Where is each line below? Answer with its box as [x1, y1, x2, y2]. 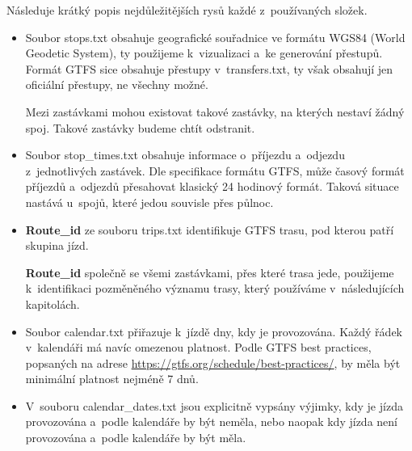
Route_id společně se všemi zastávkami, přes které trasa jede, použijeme [25, 263, 394, 280]
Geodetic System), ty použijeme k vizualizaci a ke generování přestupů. [25, 44, 383, 61]
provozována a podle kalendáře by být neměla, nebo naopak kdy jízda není [25, 413, 397, 430]
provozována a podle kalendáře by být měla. [25, 429, 246, 446]
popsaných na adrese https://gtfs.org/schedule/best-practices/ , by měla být [25, 354, 401, 371]
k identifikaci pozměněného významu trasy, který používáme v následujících [25, 280, 405, 297]
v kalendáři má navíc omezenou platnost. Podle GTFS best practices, [25, 339, 372, 356]
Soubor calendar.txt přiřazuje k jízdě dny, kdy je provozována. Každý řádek [25, 322, 402, 339]
